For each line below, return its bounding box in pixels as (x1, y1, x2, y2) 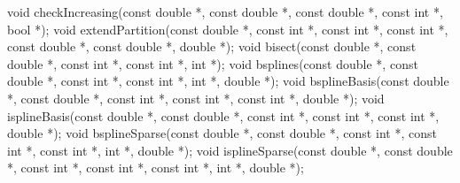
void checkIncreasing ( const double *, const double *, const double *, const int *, (7, 3, 443, 20)
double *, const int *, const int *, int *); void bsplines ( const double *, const (7, 54, 418, 72)
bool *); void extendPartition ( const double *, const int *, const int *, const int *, (7, 19, 448, 38)
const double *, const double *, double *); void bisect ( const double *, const (7, 37, 417, 56)
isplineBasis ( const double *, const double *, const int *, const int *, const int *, (7, 106, 440, 125)
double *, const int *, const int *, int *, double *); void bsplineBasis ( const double (7, 72, 449, 90)
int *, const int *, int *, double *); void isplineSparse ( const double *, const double (7, 141, 453, 159)
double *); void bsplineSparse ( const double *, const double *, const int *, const (7, 124, 437, 142)
